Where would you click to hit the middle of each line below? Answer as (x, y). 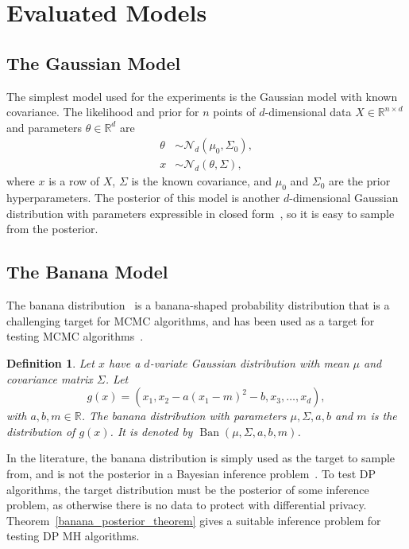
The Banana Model (87, 272)
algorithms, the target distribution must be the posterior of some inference (188, 489)
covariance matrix (50, 378)
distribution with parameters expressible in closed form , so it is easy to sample (201, 213)
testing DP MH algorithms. (73, 536)
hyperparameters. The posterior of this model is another (143, 198)
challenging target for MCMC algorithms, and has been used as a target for (191, 320)
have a (124, 362)
